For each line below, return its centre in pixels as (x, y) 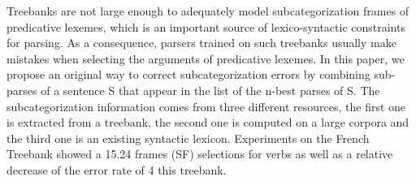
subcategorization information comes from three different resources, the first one (206, 106)
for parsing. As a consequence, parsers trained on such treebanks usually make (201, 43)
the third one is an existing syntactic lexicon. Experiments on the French (188, 138)
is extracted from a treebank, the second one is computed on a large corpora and (208, 122)
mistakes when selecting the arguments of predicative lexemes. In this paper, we (206, 58)
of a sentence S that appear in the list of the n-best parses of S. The (210, 90)
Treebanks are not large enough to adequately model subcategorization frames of (208, 11)
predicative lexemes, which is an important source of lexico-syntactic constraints (206, 26)
